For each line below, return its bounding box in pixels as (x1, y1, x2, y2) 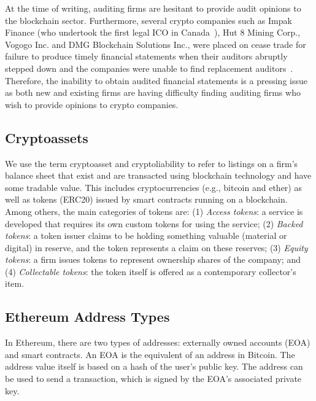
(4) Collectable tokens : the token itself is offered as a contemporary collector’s (5, 265, 296, 278)
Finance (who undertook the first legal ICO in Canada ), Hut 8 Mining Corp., (5, 26, 301, 39)
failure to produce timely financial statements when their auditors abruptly (5, 50, 288, 63)
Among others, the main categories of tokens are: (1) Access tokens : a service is (5, 204, 303, 217)
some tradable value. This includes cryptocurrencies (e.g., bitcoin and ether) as (5, 181, 302, 193)
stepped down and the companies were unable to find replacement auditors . (5, 61, 293, 74)
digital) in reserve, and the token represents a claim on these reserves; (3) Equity (5, 241, 308, 254)
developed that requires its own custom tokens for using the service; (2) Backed (5, 217, 303, 230)
